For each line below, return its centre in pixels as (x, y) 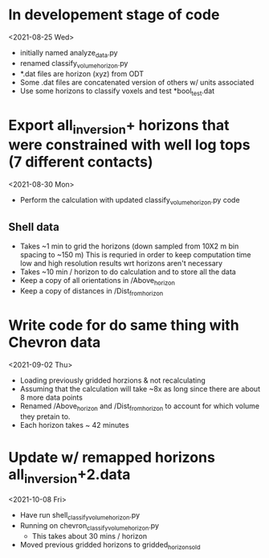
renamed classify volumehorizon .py (74, 64)
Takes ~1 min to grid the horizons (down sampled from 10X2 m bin (129, 246)
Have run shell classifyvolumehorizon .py (80, 516)
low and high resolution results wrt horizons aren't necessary (121, 264)
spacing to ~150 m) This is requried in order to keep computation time (135, 255)
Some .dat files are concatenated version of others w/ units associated (137, 82)
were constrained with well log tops (129, 145)
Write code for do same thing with (124, 325)
